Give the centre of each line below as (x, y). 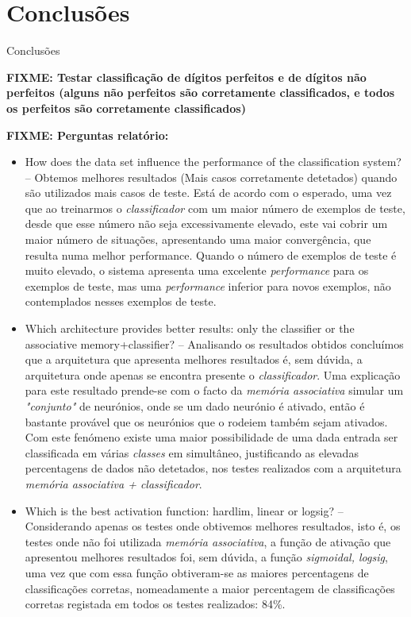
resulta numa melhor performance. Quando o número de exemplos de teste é (211, 255)
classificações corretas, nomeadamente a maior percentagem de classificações (210, 588)
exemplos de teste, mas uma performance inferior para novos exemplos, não (208, 285)
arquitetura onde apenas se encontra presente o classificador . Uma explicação (213, 374)
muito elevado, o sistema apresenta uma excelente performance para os (197, 270)
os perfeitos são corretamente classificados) (126, 108)
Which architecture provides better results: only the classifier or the (190, 328)
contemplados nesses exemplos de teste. (121, 301)
